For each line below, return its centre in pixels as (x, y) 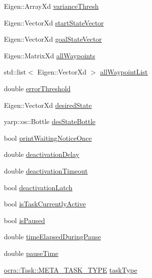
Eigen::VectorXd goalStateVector (53, 39)
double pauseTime (31, 253)
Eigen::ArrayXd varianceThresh (51, 6)
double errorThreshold (37, 88)
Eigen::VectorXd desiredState (48, 105)
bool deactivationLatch (38, 187)
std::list (15, 72)
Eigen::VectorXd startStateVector (54, 22)
